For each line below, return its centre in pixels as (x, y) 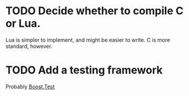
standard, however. (29, 46)
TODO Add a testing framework (84, 70)
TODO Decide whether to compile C (94, 11)
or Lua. (23, 23)
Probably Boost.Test (30, 87)
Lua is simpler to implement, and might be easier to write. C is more (88, 40)
